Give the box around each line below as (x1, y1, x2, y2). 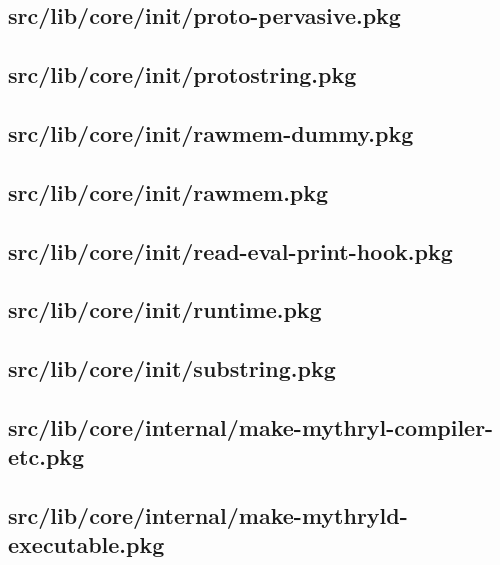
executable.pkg (8, 529, 165, 560)
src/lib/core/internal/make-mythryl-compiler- (8, 411, 494, 442)
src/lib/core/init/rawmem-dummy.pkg (8, 117, 414, 148)
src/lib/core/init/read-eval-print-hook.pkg (8, 235, 453, 266)
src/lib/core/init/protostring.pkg (8, 59, 357, 90)
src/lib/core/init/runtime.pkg (8, 294, 322, 325)
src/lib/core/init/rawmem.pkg (8, 176, 329, 207)
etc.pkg (8, 441, 85, 472)
